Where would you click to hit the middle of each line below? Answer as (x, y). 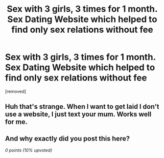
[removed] (16, 91)
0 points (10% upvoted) (29, 150)
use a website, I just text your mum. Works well (78, 114)
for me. (16, 122)
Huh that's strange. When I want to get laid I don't (82, 107)
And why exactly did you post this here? (68, 138)
